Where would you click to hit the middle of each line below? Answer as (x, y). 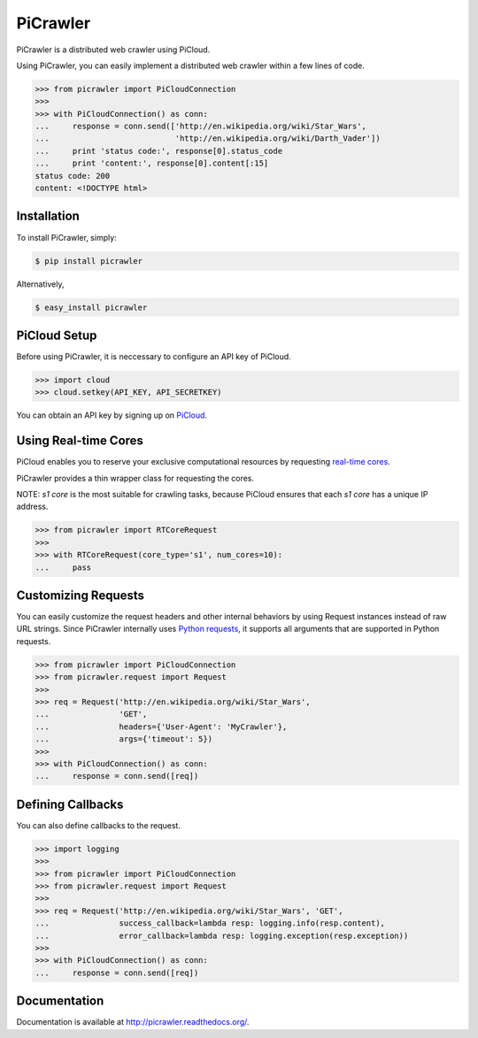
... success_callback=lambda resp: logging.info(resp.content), (210, 923)
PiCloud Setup (57, 335)
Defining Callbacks (70, 804)
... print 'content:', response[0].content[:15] (152, 163)
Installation (48, 216)
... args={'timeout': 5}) (123, 739)
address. (32, 507)
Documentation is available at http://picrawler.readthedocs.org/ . (133, 1022)
